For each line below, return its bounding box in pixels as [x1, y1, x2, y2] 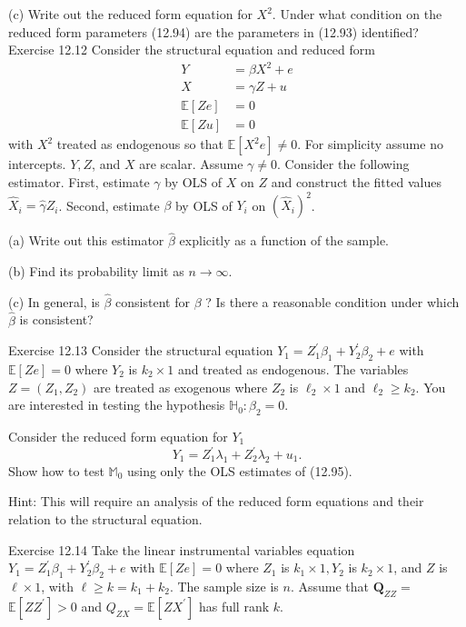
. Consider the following [276, 154, 410, 174]
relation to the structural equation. [8, 509, 203, 528]
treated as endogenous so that [56, 134, 223, 154]
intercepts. [8, 154, 66, 174]
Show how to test [8, 461, 104, 480]
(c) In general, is [8, 292, 100, 311]
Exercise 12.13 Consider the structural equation [8, 341, 273, 360]
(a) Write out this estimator [8, 231, 164, 250]
